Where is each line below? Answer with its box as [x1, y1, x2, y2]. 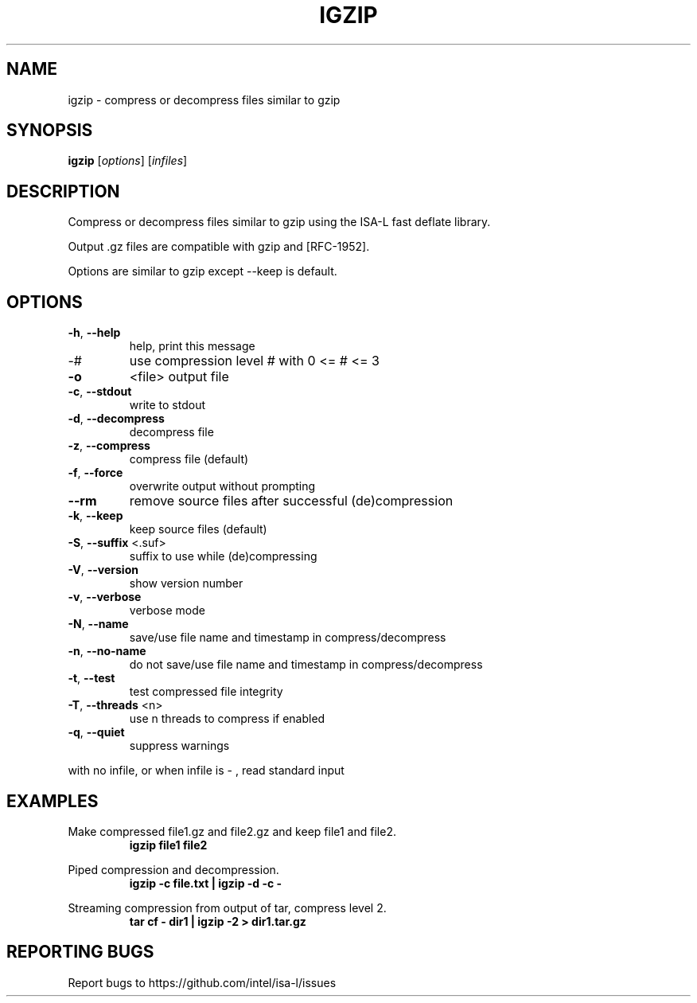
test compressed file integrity [129, 685, 283, 699]
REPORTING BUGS [6, 942, 154, 962]
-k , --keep [68, 509, 123, 523]
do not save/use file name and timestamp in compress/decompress [129, 658, 483, 672]
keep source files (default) [129, 522, 267, 537]
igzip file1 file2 [129, 837, 208, 852]
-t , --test [68, 671, 115, 685]
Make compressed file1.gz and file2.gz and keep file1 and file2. [68, 824, 396, 838]
